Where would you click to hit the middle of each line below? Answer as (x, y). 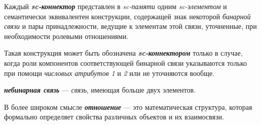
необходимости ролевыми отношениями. (66, 36)
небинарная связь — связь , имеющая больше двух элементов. (100, 90)
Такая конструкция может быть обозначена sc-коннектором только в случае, (123, 53)
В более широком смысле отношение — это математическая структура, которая (128, 107)
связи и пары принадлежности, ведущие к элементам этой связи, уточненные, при (130, 26)
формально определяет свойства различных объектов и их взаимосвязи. (114, 117)
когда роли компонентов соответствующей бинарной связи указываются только (126, 62)
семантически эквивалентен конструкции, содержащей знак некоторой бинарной (127, 16)
